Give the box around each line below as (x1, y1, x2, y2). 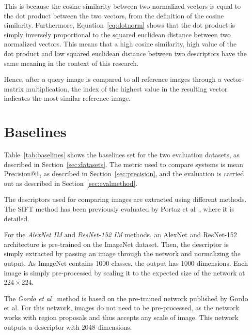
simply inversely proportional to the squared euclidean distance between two (4, 29, 231, 39)
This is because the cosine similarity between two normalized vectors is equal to (4, 1, 241, 11)
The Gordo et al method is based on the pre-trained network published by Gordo (4, 293, 248, 303)
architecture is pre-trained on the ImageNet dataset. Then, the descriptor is (4, 239, 229, 249)
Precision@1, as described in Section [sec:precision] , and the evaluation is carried (4, 168, 244, 179)
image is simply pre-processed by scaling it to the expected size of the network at (4, 267, 245, 277)
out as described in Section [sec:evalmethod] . (4, 178, 138, 188)
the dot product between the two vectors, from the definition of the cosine (4, 10, 224, 20)
